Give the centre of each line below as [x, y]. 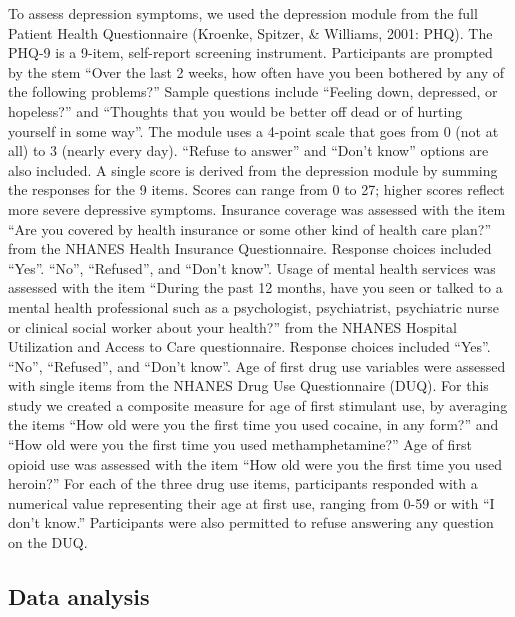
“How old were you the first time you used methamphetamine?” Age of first [240, 444]
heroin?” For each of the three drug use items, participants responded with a [243, 483]
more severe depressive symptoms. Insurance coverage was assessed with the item [257, 208]
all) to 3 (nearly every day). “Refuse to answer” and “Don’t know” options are [248, 150]
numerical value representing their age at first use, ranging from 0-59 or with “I [251, 502]
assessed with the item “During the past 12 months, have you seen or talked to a [255, 287]
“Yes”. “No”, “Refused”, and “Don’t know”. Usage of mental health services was [252, 267]
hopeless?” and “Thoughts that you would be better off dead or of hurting [235, 110]
